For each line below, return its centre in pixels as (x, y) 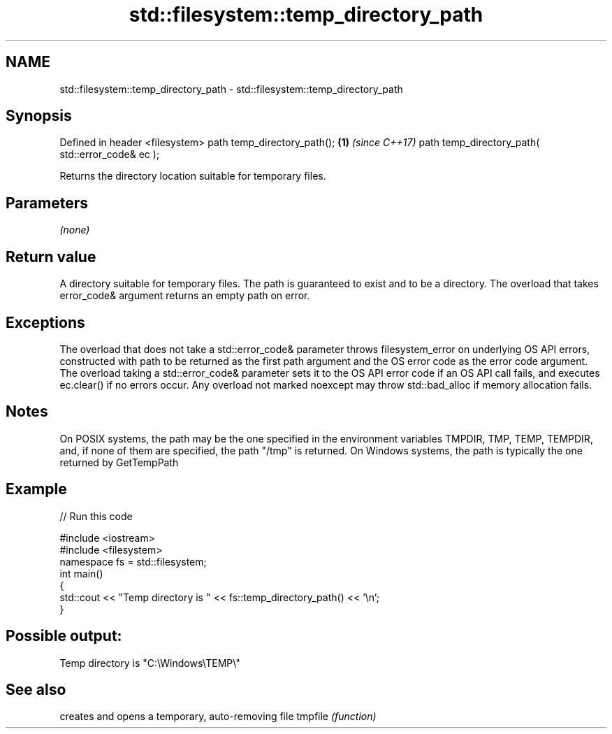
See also (36, 689)
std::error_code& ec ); (110, 154)
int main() (81, 573)
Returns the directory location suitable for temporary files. (193, 176)
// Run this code (96, 516)
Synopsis (39, 116)
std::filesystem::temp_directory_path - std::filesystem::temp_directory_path (231, 89)
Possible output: (64, 636)
